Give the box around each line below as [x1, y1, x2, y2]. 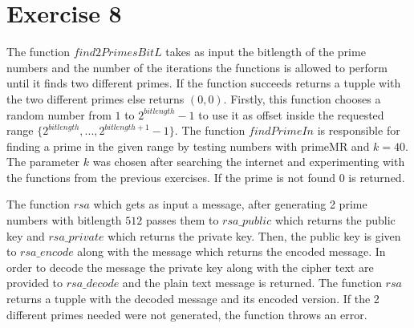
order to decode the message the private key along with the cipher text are [6, 258, 374, 275]
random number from [6, 106, 112, 123]
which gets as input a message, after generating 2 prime [93, 196, 367, 213]
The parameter [6, 153, 80, 170]
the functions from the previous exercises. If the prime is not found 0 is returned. [6, 168, 405, 185]
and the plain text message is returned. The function [122, 274, 382, 291]
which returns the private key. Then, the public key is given [108, 227, 401, 244]
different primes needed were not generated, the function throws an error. [6, 306, 367, 322]
